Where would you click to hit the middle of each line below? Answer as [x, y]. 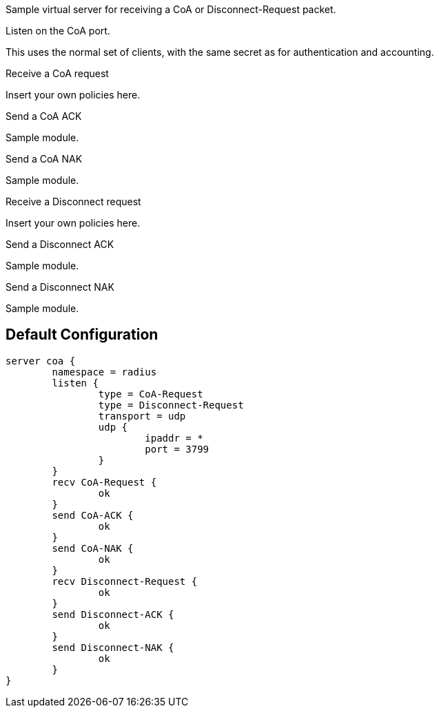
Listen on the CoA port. [58, 31]
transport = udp [142, 416]
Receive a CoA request [57, 73]
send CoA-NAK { [93, 548]
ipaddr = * [174, 438]
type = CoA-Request [151, 394]
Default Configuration [82, 335]
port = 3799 [177, 449]
